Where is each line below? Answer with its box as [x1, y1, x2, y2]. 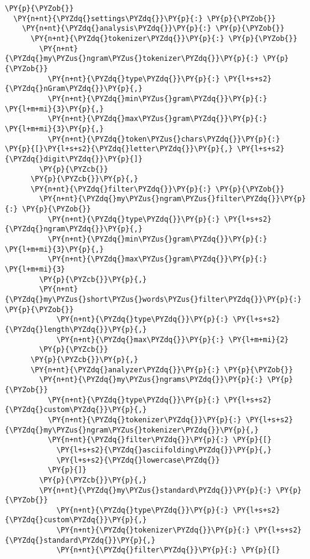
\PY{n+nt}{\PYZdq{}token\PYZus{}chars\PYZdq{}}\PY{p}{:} [47, 134, 281, 143]
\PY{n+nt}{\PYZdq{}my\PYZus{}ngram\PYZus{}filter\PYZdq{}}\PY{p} [39, 195, 306, 204]
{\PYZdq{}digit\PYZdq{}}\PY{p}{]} [5, 154, 143, 163]
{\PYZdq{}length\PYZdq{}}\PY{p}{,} [5, 325, 147, 334]
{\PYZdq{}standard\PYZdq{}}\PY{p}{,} [5, 536, 156, 545]
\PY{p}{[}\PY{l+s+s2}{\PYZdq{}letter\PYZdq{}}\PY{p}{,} [5, 145, 233, 154]
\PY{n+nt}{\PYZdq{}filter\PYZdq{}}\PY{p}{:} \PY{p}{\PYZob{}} [30, 184, 285, 193]
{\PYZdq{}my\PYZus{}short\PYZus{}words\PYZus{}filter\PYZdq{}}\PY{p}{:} [5, 295, 302, 304]
